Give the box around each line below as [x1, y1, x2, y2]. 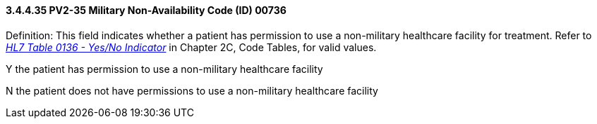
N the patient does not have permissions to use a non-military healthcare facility [6, 84, 378, 97]
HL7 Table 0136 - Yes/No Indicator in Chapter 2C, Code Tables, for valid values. [6, 41, 377, 53]
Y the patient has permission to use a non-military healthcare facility [6, 62, 323, 75]
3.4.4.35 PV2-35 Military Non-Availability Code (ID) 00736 [6, 4, 287, 16]
